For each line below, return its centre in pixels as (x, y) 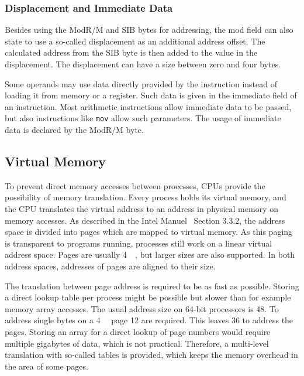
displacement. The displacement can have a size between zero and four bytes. (143, 64)
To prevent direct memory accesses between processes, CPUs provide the (135, 185)
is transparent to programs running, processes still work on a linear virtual (139, 243)
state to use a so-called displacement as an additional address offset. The (135, 41)
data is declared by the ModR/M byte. (74, 130)
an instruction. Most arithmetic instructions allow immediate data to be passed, (148, 106)
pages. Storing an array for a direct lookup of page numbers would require (138, 331)
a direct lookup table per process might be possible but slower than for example (148, 297)
